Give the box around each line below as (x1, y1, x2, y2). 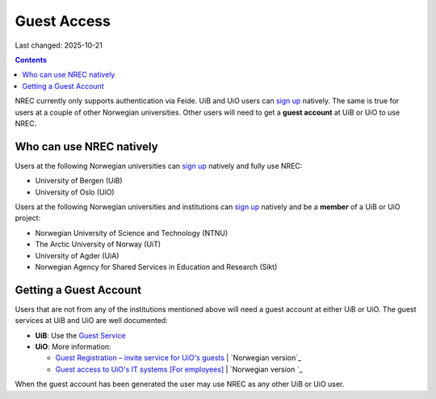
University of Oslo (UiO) (35, 187, 115, 197)
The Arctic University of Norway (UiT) (35, 239, 161, 250)
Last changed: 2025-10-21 (15, 40, 103, 50)
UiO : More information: (35, 342, 112, 351)
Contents (15, 55, 48, 65)
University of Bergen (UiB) (35, 176, 123, 186)
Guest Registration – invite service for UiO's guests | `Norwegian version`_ (55, 353, 302, 363)
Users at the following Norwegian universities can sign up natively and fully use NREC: (15, 161, 303, 170)
